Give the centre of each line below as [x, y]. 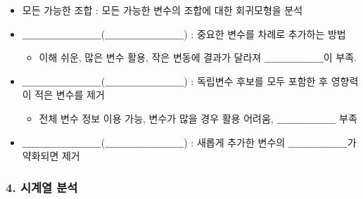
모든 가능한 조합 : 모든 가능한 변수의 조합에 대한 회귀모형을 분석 [163, 10]
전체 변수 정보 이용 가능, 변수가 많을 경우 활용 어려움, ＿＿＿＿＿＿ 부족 [198, 118]
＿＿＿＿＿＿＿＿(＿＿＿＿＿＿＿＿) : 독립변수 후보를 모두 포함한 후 [175, 81]
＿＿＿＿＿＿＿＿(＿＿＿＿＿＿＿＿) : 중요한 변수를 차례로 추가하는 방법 [184, 33]
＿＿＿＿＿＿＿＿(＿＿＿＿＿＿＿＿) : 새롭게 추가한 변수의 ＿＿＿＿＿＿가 [189, 142]
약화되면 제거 [51, 156]
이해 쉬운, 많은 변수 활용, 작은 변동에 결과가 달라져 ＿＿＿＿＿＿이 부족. [198, 57]
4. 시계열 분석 [42, 187]
